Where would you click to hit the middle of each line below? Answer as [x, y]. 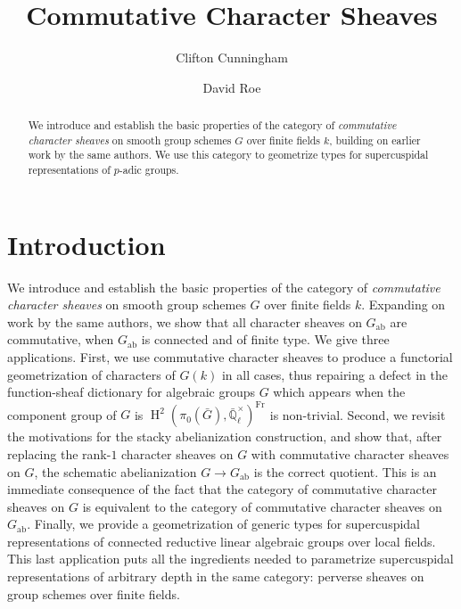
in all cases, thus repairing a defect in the [334, 374]
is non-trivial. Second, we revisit [358, 414]
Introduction [86, 244]
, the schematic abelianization [115, 471]
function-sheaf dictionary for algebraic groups [132, 392]
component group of [62, 414]
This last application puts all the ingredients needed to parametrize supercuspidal [230, 559]
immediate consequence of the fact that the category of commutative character [222, 489]
